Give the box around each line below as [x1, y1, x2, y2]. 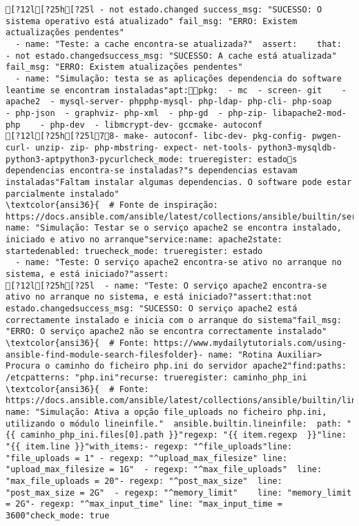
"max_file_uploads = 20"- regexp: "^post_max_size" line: [6, 476, 282, 486]
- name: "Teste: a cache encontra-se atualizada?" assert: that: [15, 39, 342, 49]
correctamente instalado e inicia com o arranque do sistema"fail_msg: [6, 315, 342, 325]
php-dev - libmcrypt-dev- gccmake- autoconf [50, 119, 263, 130]
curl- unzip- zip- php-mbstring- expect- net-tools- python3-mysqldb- [6, 142, 337, 153]
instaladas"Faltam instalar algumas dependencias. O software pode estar [6, 177, 352, 187]
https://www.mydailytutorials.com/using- [153, 338, 347, 349]
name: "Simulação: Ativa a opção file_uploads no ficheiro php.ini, [6, 407, 327, 417]
